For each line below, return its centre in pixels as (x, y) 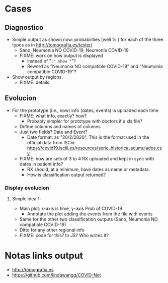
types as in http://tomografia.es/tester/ (52, 45)
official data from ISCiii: (51, 142)
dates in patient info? (41, 164)
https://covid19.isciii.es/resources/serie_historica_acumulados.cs (94, 148)
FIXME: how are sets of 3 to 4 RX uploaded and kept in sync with (87, 158)
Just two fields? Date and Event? (53, 132)
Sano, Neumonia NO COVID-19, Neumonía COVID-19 (74, 50)
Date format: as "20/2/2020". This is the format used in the (88, 137)
